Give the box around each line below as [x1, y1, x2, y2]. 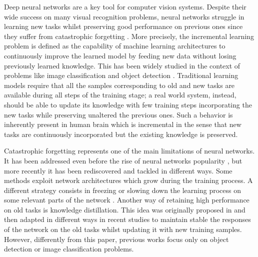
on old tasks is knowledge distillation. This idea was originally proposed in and [4, 204, 245, 214]
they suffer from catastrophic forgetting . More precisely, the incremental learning [4, 30, 254, 41]
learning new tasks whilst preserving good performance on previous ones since [4, 21, 243, 31]
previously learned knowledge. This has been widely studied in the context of [4, 60, 240, 70]
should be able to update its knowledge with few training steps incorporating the [4, 99, 252, 109]
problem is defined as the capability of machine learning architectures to [4, 40, 225, 51]
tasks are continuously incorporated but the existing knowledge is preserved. [4, 128, 238, 139]
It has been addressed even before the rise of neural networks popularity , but [4, 155, 242, 165]
